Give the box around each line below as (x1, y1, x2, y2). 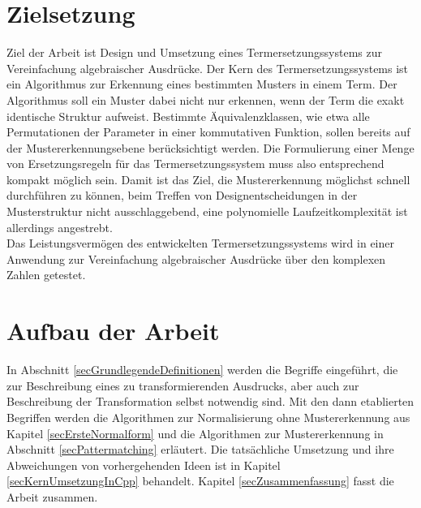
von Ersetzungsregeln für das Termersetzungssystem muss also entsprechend (6, 155, 384, 172)
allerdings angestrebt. (6, 218, 113, 235)
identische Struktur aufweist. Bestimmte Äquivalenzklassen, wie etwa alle (6, 107, 370, 124)
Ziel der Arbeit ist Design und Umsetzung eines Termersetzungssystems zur (6, 44, 383, 61)
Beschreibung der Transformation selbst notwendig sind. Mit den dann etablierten (6, 393, 415, 410)
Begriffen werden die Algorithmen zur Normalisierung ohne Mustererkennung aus (6, 408, 410, 425)
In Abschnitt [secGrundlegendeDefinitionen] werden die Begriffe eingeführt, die (6, 361, 398, 378)
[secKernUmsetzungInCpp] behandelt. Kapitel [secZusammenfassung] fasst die (6, 472, 394, 489)
